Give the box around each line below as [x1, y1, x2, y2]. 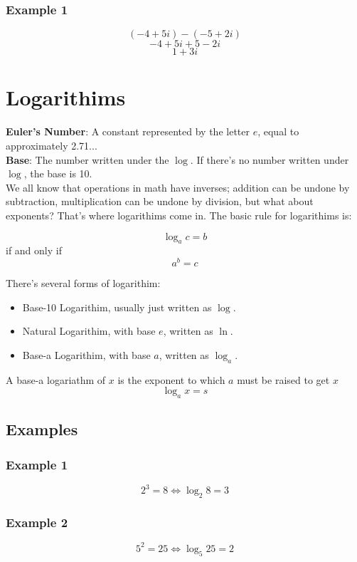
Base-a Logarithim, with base [22, 347, 151, 362]
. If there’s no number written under [190, 152, 349, 167]
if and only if [6, 243, 62, 258]
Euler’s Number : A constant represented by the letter [6, 124, 250, 139]
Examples [6, 418, 78, 440]
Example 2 [6, 514, 68, 531]
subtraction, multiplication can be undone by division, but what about [6, 194, 314, 209]
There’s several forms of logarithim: [6, 275, 161, 290]
